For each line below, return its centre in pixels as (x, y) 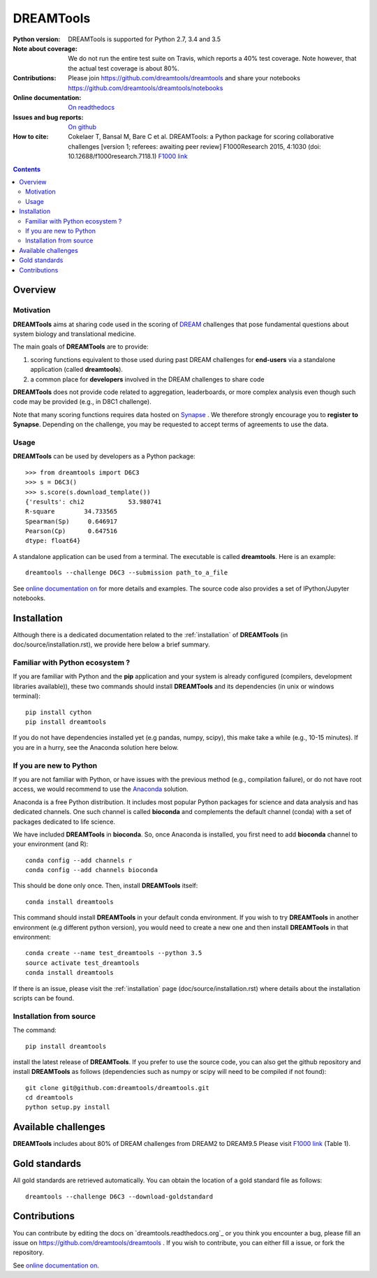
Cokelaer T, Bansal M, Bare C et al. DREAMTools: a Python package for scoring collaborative (201, 137)
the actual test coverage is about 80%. (124, 68)
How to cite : (31, 137)
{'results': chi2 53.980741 (94, 502)
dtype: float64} (53, 541)
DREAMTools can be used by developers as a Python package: (104, 456)
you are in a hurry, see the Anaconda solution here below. (96, 747)
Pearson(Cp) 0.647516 (72, 531)
